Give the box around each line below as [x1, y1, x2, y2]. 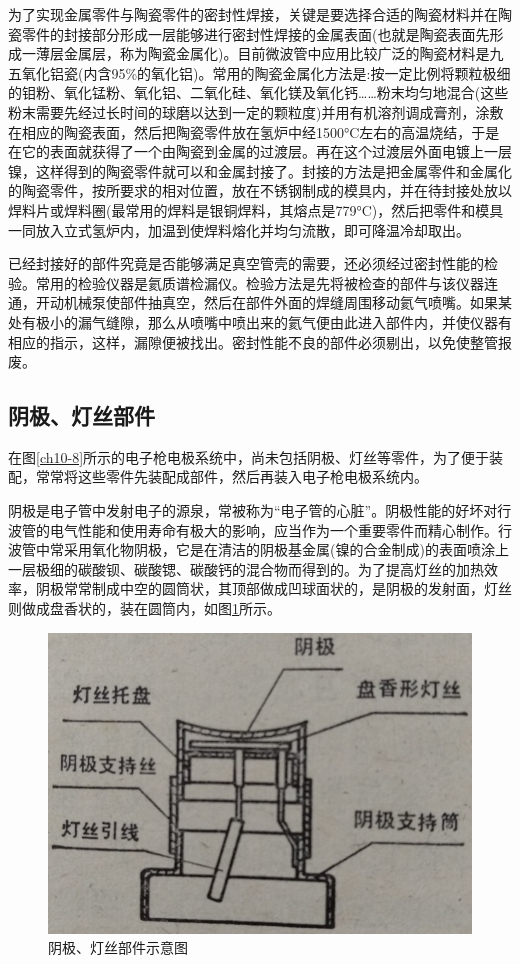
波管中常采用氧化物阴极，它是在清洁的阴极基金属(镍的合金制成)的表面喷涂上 [8, 539, 509, 560]
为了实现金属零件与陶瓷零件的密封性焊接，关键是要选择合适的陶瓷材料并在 [8, 4, 498, 24]
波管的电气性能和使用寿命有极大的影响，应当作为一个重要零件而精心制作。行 [8, 519, 512, 540]
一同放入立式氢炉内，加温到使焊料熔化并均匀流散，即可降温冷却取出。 [8, 219, 470, 240]
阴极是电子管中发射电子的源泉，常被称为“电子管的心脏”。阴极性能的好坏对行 [8, 500, 512, 521]
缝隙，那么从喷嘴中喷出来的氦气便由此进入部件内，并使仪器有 [105, 311, 512, 332]
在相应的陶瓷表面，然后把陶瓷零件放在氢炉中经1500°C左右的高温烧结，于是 [8, 121, 500, 142]
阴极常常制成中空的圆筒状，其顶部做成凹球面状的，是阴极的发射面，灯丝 [35, 578, 512, 599]
